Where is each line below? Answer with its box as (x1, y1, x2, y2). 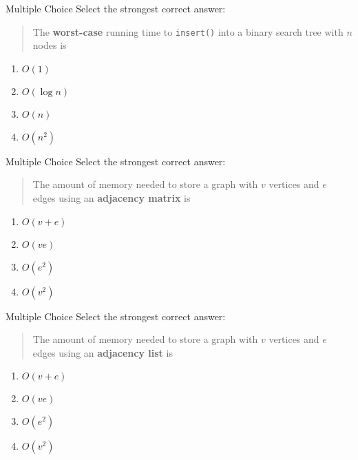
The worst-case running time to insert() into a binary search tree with (32, 24, 344, 39)
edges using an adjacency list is (32, 345, 173, 359)
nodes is (32, 38, 67, 52)
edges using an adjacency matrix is (32, 191, 191, 205)
